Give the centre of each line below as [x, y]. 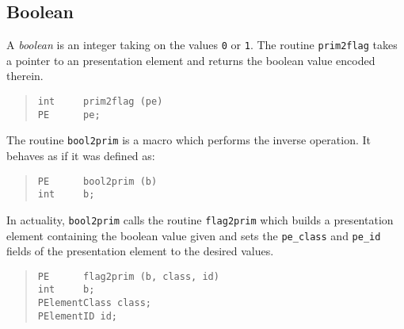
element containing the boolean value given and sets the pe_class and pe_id [194, 235]
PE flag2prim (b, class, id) [128, 276]
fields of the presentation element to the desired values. [140, 251]
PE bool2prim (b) [97, 181]
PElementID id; [78, 316]
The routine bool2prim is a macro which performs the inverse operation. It [189, 140]
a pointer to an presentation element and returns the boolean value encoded [191, 60]
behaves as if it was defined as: [81, 156]
